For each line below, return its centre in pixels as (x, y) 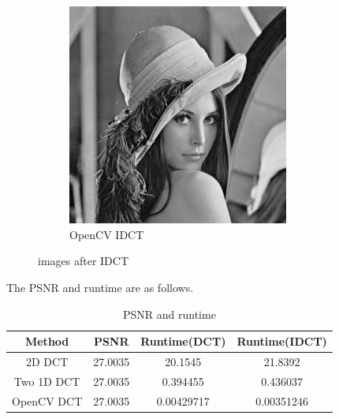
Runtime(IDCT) (282, 341)
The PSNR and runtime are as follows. (100, 287)
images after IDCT (84, 261)
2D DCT (47, 361)
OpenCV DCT (47, 400)
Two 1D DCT (47, 381)
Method (47, 341)
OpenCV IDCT (107, 234)
